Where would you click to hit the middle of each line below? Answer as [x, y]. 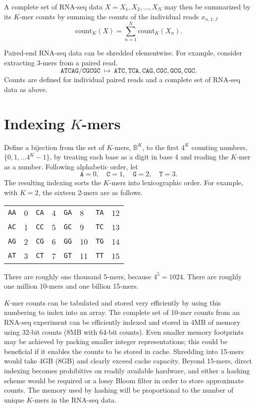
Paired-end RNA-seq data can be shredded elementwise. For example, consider [123, 53]
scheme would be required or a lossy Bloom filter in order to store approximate [124, 380]
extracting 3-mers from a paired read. [61, 62]
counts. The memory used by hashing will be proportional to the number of [119, 390]
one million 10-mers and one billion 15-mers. [71, 286]
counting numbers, [219, 147]
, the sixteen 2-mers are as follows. [91, 192]
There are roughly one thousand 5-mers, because [78, 276]
